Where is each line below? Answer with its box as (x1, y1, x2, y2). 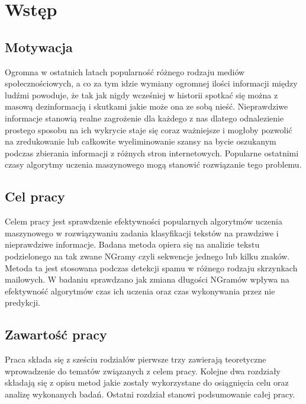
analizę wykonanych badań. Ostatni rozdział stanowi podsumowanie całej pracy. (5, 387, 295, 400)
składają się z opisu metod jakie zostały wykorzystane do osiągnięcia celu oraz (5, 376, 289, 389)
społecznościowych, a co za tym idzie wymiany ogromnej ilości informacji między (5, 77, 298, 89)
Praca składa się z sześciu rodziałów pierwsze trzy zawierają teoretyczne (5, 353, 266, 365)
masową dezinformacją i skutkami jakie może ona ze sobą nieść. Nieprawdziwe (5, 100, 288, 113)
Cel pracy (5, 187, 65, 206)
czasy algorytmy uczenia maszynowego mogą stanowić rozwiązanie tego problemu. (5, 158, 302, 171)
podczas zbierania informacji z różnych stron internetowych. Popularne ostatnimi (5, 146, 299, 159)
